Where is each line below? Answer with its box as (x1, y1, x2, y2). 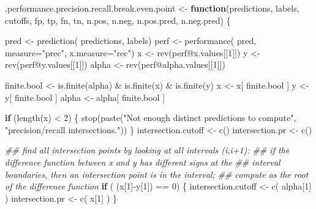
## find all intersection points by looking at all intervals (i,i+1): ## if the (5, 144, 290, 156)
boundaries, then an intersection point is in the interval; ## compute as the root (5, 167, 309, 180)
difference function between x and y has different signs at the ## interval (5, 155, 280, 168)
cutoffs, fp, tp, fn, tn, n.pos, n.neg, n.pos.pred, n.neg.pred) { (5, 13, 231, 26)
